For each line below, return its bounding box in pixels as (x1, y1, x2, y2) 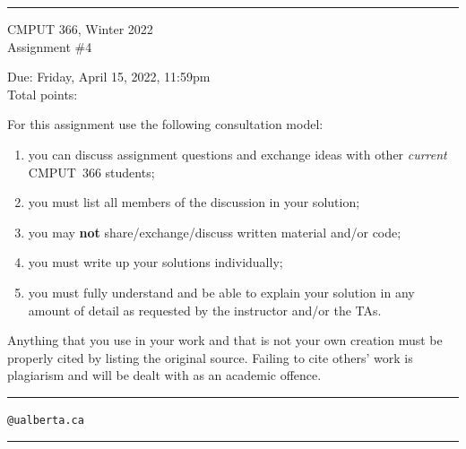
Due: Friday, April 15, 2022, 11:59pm (7, 67, 211, 86)
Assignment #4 (7, 37, 92, 56)
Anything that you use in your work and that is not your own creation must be (7, 331, 443, 350)
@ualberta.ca (7, 413, 84, 427)
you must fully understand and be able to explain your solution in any (28, 282, 415, 301)
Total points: (7, 84, 78, 103)
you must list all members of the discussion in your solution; (28, 193, 360, 212)
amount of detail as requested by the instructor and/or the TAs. (28, 300, 382, 319)
